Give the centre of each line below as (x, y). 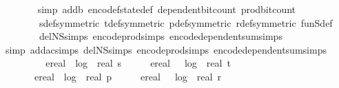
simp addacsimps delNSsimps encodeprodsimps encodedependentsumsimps (166, 49)
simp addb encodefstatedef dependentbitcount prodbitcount (167, 9)
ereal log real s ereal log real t (138, 63)
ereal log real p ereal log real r (127, 76)
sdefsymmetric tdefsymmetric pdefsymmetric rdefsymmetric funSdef (186, 22)
